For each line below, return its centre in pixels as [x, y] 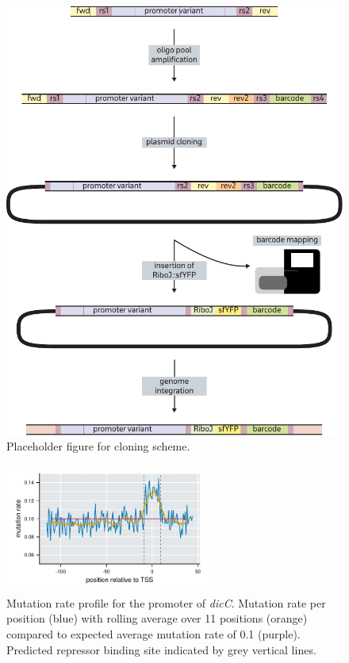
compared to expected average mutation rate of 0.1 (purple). [153, 634]
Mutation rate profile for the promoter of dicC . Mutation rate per [166, 602]
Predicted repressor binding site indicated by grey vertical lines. [161, 649]
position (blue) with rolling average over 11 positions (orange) [157, 618]
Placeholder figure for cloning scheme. [98, 446]
